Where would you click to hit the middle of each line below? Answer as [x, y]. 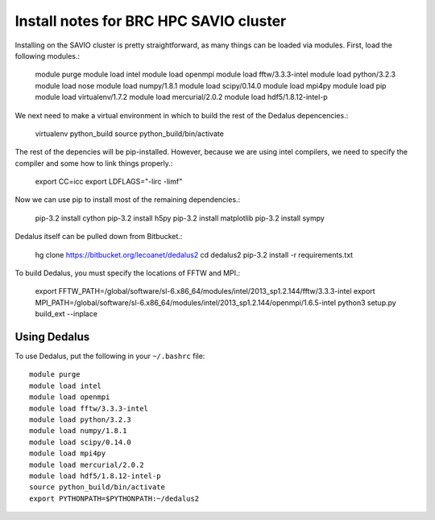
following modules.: [48, 56]
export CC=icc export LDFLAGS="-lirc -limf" [109, 182]
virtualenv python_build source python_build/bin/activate [130, 134]
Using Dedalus [52, 337]
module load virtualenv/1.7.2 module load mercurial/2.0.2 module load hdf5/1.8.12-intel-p [181, 97]
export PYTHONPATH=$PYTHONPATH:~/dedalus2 [114, 498]
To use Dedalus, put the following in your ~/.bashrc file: [110, 356]
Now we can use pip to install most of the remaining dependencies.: [128, 200]
